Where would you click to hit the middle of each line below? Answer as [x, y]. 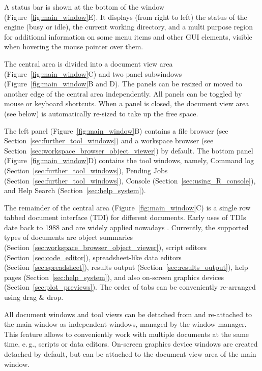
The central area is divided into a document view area [89, 63]
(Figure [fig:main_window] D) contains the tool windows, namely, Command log [129, 160]
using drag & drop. [34, 297]
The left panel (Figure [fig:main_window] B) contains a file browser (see [116, 130]
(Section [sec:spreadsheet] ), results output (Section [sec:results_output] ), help [126, 267]
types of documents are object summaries [69, 237]
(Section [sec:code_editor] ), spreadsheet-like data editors [93, 257]
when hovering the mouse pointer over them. [74, 47]
